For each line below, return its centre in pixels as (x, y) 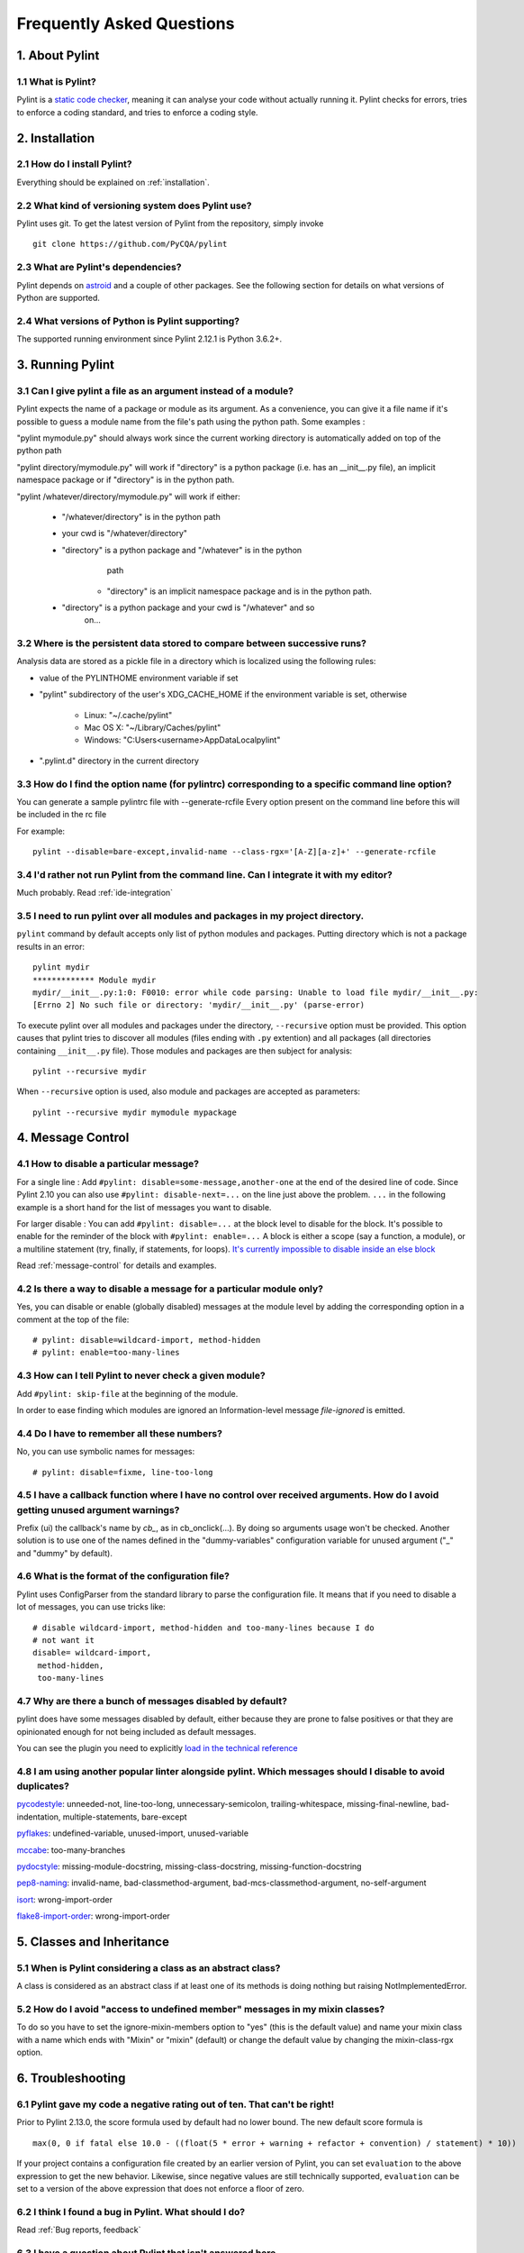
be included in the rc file (62, 815)
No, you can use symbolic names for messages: (106, 1452)
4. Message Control (73, 1138)
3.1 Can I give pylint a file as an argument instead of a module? (155, 390)
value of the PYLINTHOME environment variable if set (139, 678)
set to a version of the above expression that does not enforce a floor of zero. (161, 2188)
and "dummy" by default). (64, 1553)
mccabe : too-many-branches (71, 1850)
